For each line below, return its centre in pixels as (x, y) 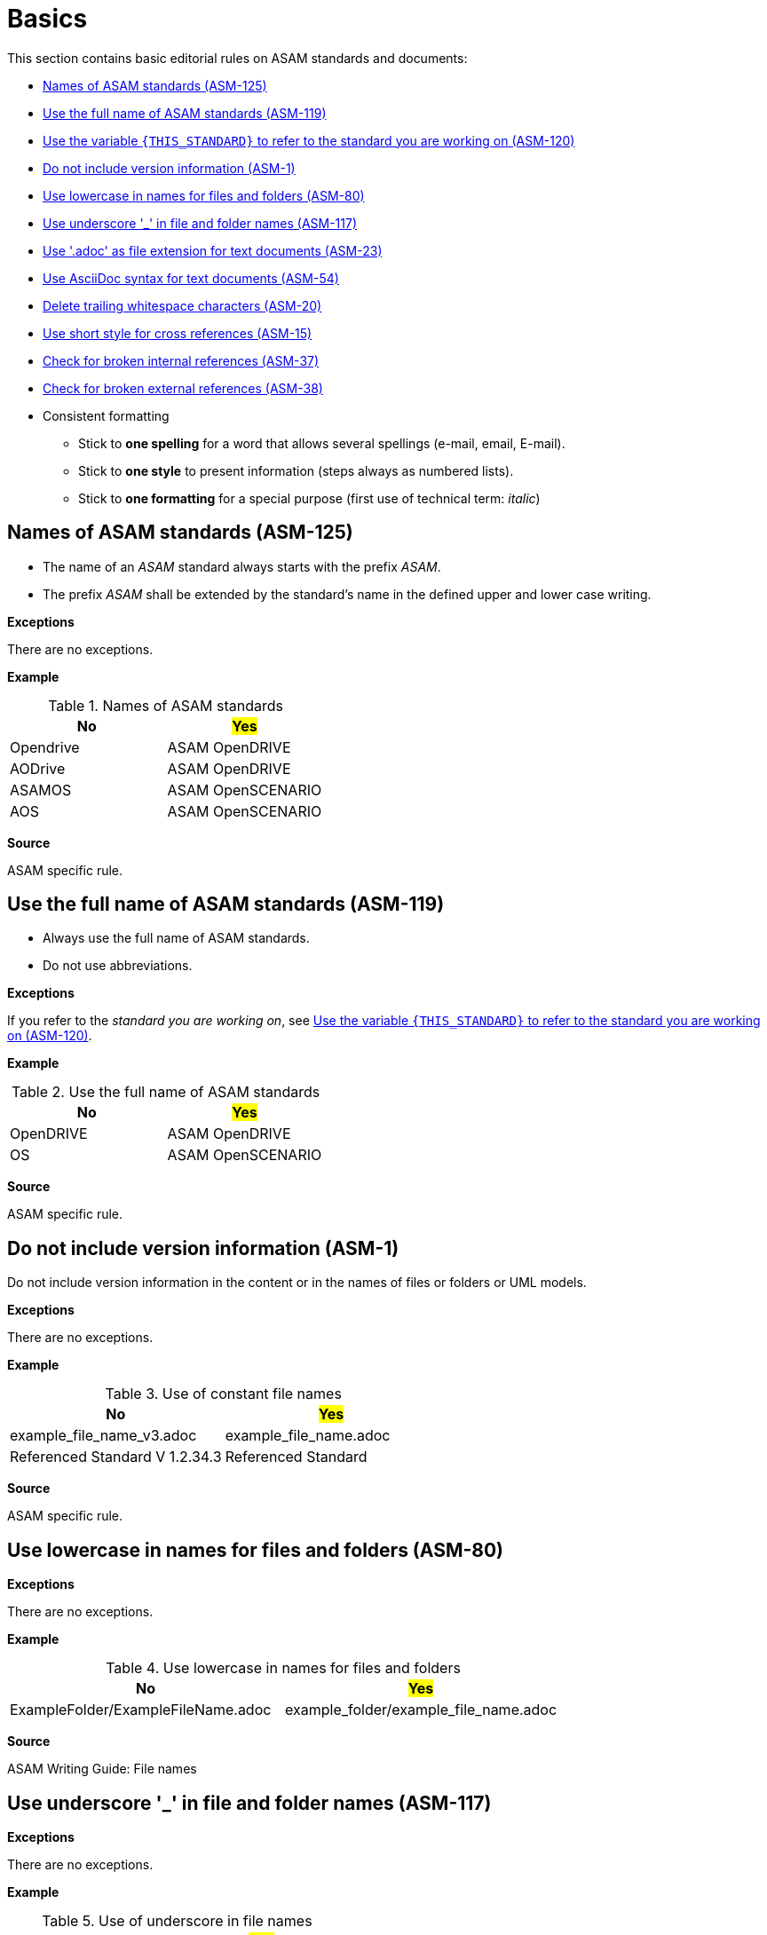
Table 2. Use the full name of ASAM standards (166, 1092)
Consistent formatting (106, 415)
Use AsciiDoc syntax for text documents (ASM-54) (191, 278)
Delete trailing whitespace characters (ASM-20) (182, 305)
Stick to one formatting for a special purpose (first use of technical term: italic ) (309, 498)
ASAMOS (41, 790)
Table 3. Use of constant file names (223, 1394)
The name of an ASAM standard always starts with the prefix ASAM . (242, 566)
